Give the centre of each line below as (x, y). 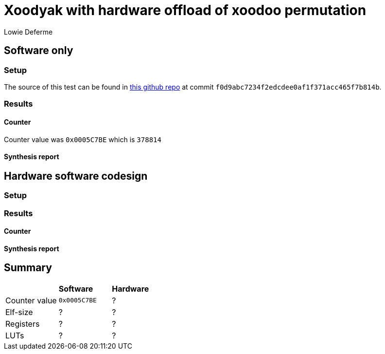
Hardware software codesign (76, 176)
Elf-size (19, 312)
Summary (28, 268)
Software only (39, 51)
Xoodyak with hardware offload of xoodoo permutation (185, 10)
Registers (23, 324)
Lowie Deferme (28, 32)
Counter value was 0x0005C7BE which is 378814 (83, 139)
